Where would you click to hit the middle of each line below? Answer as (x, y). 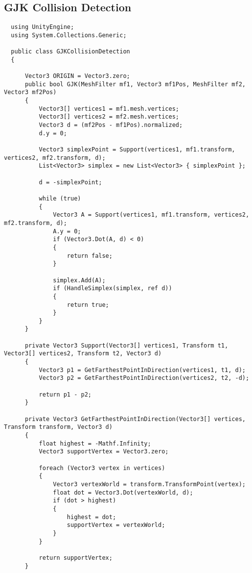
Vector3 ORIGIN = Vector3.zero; (77, 76)
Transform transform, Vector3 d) (58, 427)
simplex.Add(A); (79, 280)
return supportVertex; (76, 558)
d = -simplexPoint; (70, 182)
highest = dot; (92, 517)
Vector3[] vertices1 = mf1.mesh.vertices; (109, 109)
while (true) (60, 198)
